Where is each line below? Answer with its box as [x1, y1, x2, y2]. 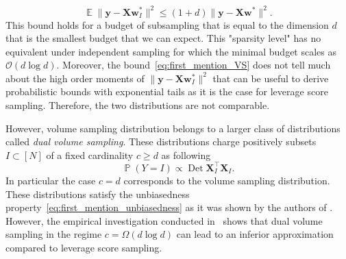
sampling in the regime [5, 227, 102, 241]
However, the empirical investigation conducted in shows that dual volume [5, 213, 323, 227]
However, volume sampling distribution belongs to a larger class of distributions [5, 121, 341, 135]
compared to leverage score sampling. [5, 240, 162, 254]
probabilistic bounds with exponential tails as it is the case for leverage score [5, 84, 328, 99]
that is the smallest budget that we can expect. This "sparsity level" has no [5, 31, 321, 45]
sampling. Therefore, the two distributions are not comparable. [5, 98, 270, 112]
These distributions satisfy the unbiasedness [5, 186, 190, 201]
